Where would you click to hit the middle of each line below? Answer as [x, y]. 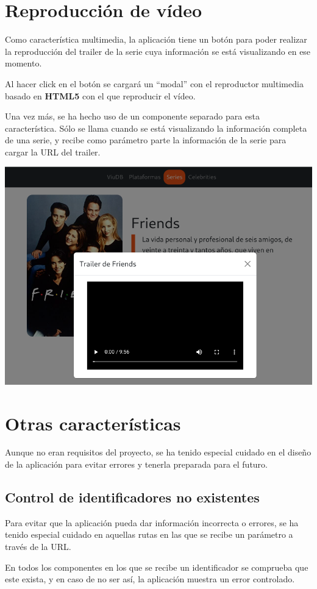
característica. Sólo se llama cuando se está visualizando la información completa [156, 128]
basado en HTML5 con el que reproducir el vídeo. [100, 95]
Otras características [93, 423]
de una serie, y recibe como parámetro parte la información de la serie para [146, 140]
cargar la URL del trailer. [53, 152]
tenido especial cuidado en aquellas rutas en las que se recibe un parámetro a [149, 534]
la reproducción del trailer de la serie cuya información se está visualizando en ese [158, 51]
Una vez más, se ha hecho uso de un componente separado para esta [133, 116]
